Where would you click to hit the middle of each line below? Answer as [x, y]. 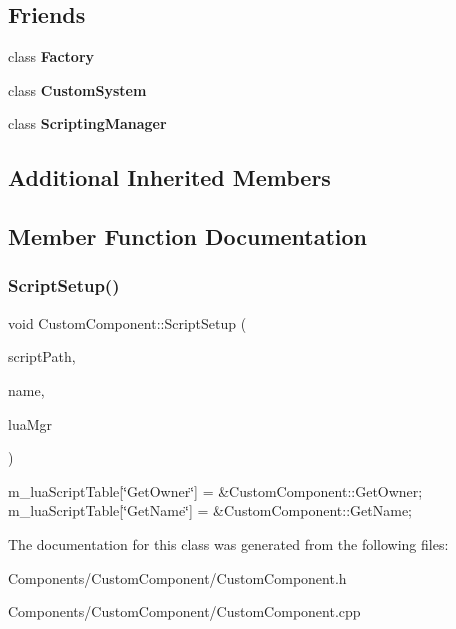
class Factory [51, 56]
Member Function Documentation [188, 236]
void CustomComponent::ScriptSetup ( [127, 322]
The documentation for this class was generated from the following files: [228, 543]
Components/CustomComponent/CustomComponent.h [177, 577]
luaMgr [30, 423]
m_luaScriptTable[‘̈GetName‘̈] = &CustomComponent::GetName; [210, 510]
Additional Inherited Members [169, 177]
